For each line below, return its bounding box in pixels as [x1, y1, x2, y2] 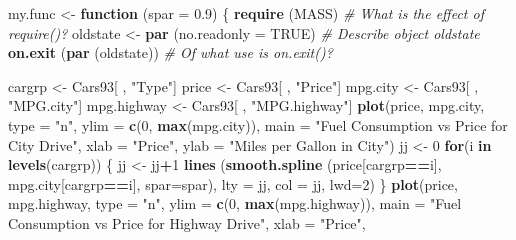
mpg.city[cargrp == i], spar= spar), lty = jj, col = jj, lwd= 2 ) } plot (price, [8, 173, 458, 194]
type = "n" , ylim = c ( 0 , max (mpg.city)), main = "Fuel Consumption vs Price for [8, 114, 508, 135]
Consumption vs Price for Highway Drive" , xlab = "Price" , [8, 212, 366, 233]
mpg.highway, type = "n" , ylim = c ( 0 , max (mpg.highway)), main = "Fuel [8, 193, 462, 214]
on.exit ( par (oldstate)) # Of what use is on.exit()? [8, 42, 333, 63]
